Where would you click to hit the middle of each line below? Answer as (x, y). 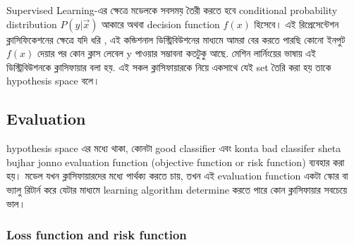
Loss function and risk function (97, 235)
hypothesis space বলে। (53, 81)
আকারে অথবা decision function (161, 24)
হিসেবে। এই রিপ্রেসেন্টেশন (297, 24)
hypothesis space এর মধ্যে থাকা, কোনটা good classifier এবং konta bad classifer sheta (174, 148)
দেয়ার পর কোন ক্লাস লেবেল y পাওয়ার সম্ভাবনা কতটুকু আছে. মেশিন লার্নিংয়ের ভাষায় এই (177, 53)
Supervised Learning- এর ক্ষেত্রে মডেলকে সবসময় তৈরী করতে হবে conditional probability (172, 10)
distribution (32, 24)
